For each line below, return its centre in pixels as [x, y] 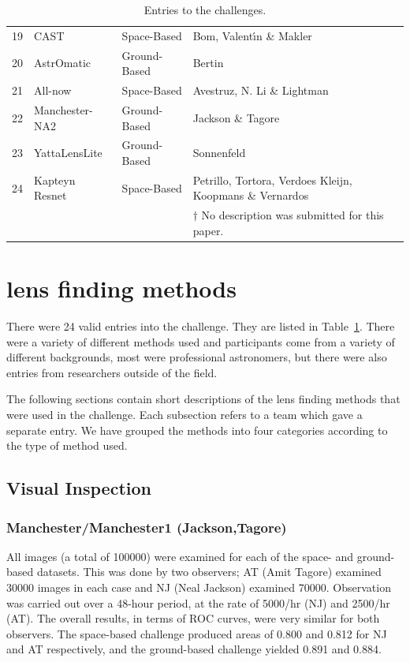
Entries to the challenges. [205, 9]
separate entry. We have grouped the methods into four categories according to [197, 430]
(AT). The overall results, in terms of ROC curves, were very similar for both [193, 618]
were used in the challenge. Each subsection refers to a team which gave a [184, 415]
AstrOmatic [63, 63]
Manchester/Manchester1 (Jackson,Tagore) [147, 527]
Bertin [208, 63]
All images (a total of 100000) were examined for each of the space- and [180, 556]
